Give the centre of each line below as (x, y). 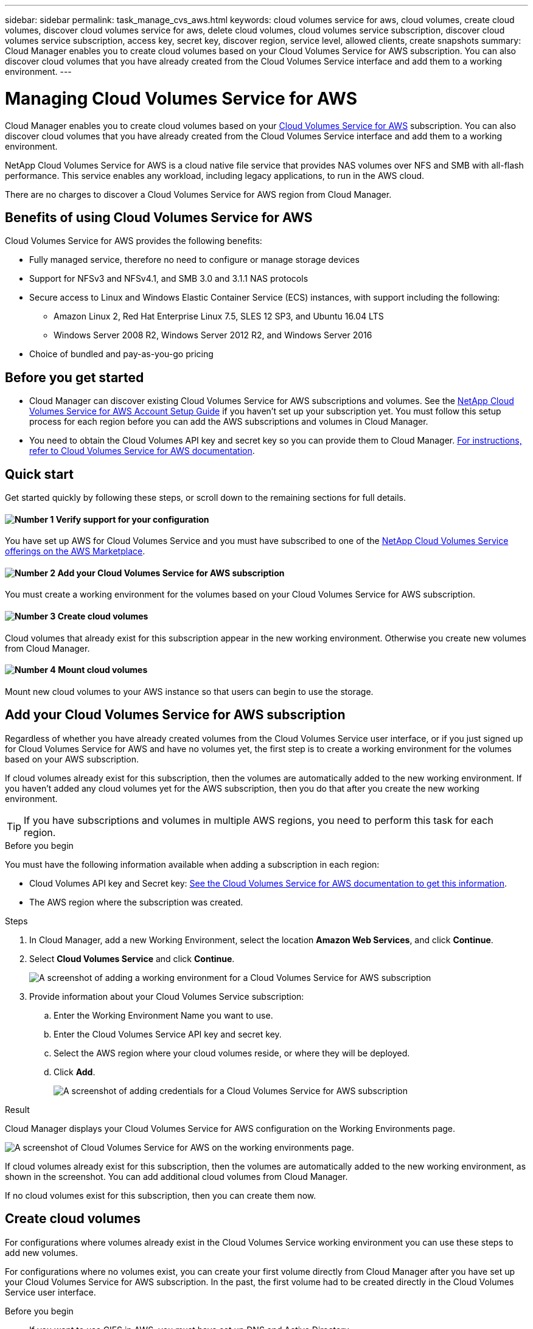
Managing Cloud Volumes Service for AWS (181, 98)
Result (17, 1109)
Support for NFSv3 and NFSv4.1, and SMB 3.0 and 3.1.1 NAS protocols (169, 279)
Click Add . (75, 1072)
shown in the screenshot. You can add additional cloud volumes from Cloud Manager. (176, 1176)
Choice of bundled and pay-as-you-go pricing (121, 354)
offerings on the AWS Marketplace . (75, 551)
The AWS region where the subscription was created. (136, 902)
